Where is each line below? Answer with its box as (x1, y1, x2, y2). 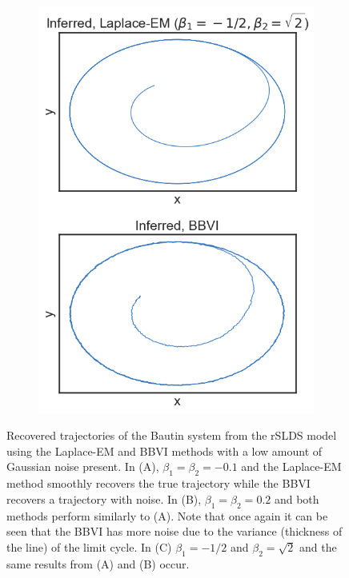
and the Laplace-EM (241, 458, 342, 475)
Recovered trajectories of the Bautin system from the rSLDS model (6, 427, 337, 444)
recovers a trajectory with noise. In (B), (6, 490, 202, 507)
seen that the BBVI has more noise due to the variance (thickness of (6, 523, 343, 540)
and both (274, 490, 319, 507)
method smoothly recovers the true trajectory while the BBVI (6, 475, 311, 492)
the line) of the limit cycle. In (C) (6, 538, 172, 555)
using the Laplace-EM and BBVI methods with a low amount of (6, 442, 323, 459)
